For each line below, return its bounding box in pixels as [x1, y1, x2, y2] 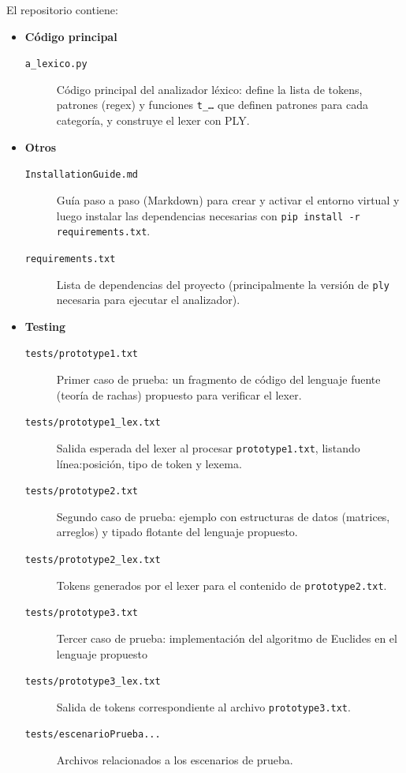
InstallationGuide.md [24, 169, 138, 181]
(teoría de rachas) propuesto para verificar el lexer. [56, 386, 302, 403]
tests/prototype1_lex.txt [24, 417, 161, 429]
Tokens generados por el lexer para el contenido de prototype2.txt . [56, 576, 387, 593]
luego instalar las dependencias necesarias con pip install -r [56, 207, 360, 223]
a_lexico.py [24, 58, 88, 70]
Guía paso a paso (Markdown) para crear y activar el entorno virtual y [56, 191, 400, 208]
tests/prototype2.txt [24, 486, 138, 497]
